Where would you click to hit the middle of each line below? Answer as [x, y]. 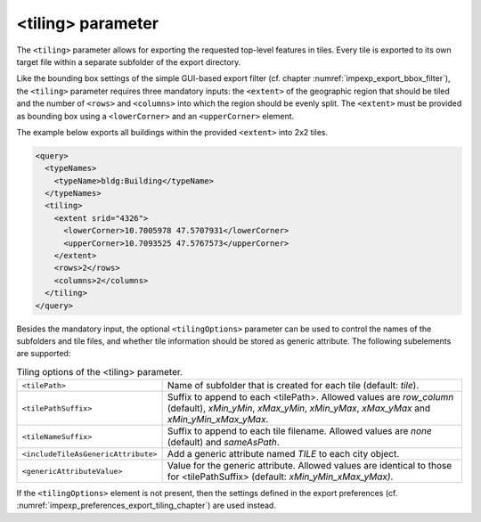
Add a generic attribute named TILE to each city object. [283, 454]
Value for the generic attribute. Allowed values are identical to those [310, 466]
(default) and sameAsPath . [223, 443]
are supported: [44, 354]
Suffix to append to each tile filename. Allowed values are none [299, 431]
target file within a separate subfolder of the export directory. [129, 61]
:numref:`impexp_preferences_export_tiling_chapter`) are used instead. [146, 506]
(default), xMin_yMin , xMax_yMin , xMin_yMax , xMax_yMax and [299, 408]
